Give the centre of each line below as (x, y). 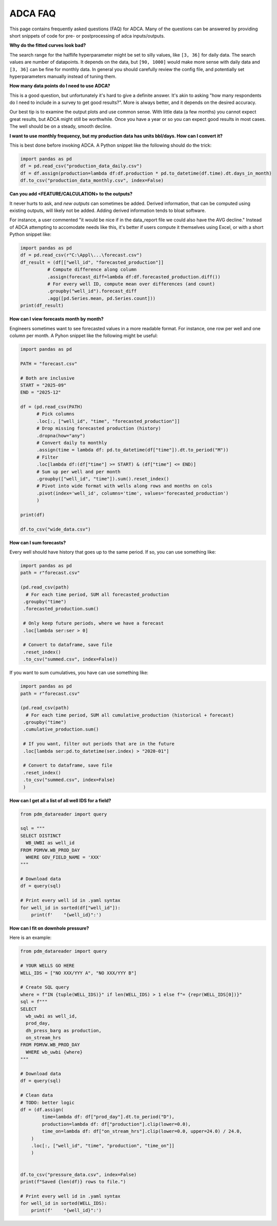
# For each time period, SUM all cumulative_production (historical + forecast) (130, 715)
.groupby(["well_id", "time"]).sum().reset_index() (103, 479)
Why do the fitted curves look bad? (48, 45)
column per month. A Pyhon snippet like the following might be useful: (84, 335)
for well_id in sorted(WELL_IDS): (64, 1203)
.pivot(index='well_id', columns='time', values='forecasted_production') (133, 493)
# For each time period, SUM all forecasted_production (97, 594)
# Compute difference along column (92, 270)
